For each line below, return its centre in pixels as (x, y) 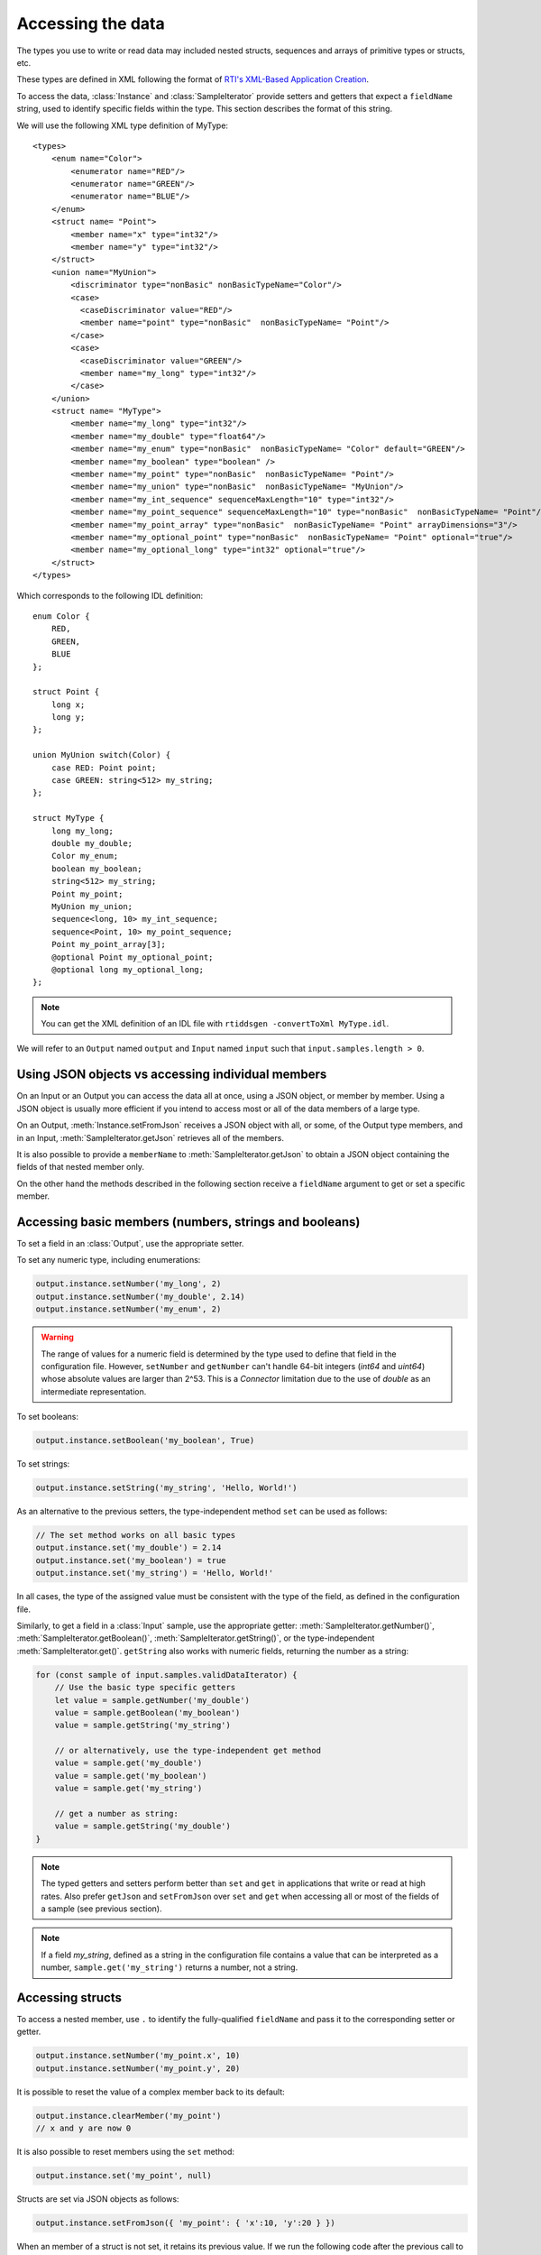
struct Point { (66, 692)
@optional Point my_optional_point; (132, 957)
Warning (57, 1337)
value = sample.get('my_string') (128, 1789)
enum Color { (61, 616)
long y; (68, 718)
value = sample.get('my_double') (128, 1763)
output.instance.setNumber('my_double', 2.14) (140, 1296)
